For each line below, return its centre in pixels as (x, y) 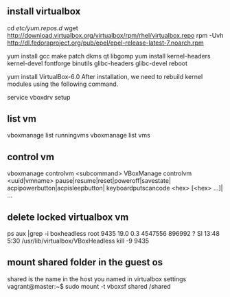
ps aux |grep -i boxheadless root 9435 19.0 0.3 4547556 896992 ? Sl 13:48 (113, 234)
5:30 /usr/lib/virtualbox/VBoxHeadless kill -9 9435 (78, 241)
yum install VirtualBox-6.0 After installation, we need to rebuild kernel (105, 76)
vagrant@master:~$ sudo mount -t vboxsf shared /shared (89, 286)
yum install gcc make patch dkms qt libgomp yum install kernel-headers (109, 56)
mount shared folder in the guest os (85, 262)
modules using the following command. (63, 84)
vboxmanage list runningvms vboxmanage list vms (79, 135)
